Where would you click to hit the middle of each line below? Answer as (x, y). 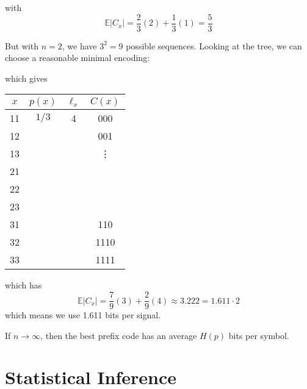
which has (23, 285)
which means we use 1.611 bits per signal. (83, 315)
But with (22, 45)
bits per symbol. (259, 335)
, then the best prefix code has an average (119, 335)
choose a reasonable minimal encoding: (78, 58)
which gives (26, 78)
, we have (79, 45)
